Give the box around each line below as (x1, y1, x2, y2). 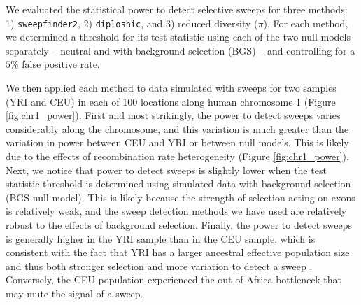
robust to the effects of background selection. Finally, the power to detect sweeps (6, 217, 352, 232)
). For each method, (263, 15, 348, 30)
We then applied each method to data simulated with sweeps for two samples (6, 80, 337, 95)
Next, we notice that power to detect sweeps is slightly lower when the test (6, 162, 327, 177)
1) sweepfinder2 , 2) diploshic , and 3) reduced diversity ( (6, 15, 258, 30)
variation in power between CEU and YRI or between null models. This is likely (6, 135, 349, 150)
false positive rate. (22, 57, 100, 71)
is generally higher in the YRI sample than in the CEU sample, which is (6, 231, 316, 246)
